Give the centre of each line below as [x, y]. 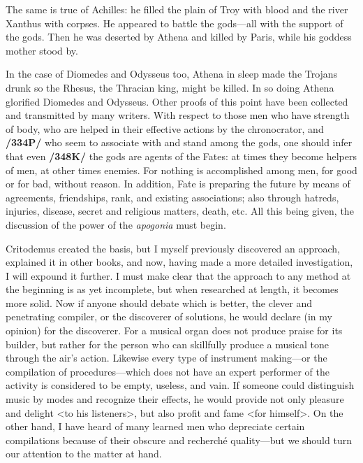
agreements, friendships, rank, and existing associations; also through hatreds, [172, 197]
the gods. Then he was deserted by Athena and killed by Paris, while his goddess [179, 37]
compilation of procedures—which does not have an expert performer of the [168, 371]
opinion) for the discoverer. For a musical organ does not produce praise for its [174, 330]
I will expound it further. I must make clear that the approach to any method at [178, 275]
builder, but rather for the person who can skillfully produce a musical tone [167, 344]
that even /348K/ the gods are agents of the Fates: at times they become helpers [181, 156]
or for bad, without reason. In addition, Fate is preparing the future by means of [178, 184]
